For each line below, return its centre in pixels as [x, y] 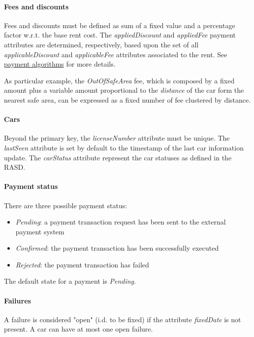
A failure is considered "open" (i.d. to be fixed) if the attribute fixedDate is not [123, 319]
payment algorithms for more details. [60, 64]
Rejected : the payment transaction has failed [82, 264]
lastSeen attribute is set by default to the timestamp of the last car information [124, 147]
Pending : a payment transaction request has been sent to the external [121, 222]
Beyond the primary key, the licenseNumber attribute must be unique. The [117, 138]
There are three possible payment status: [66, 205]
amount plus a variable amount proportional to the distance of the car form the [124, 90]
